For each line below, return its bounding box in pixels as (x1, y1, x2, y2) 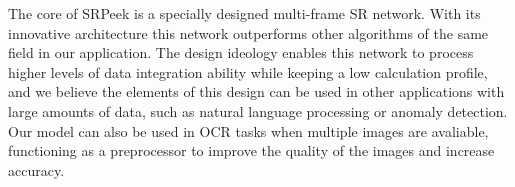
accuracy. (8, 159, 65, 180)
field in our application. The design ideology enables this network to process (8, 42, 474, 63)
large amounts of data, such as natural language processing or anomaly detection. (8, 100, 508, 121)
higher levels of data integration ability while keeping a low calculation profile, (8, 61, 488, 82)
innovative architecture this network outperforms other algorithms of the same (8, 22, 489, 43)
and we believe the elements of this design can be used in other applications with (8, 81, 505, 102)
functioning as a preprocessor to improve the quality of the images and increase (8, 140, 495, 161)
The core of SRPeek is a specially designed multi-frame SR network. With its (8, 3, 481, 23)
